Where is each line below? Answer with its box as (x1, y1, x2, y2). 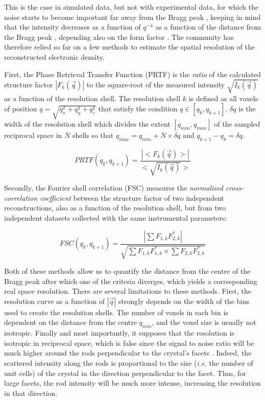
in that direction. (4, 387, 58, 398)
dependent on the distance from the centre (4, 317, 137, 327)
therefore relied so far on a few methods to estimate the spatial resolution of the (4, 41, 255, 52)
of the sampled (214, 119, 260, 129)
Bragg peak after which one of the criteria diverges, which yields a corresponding (4, 275, 257, 286)
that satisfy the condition (98, 103, 178, 114)
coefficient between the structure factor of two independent (40, 192, 224, 203)
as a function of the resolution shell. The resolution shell (4, 92, 181, 103)
